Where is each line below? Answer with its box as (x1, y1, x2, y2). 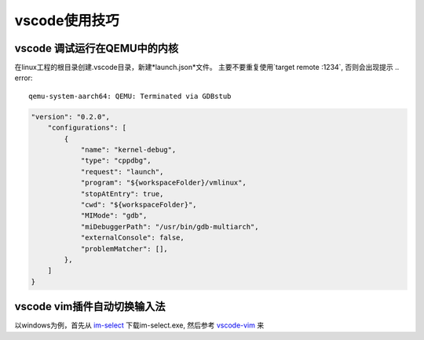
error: (14, 73, 33, 82)
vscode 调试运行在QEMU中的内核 (14, 42, 179, 55)
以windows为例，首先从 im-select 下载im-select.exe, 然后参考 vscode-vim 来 (14, 320, 265, 330)
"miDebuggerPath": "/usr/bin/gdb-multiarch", (80, 222, 259, 231)
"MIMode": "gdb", (80, 211, 148, 220)
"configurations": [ (47, 123, 127, 133)
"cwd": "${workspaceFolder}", (80, 200, 197, 209)
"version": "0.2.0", (31, 112, 110, 121)
